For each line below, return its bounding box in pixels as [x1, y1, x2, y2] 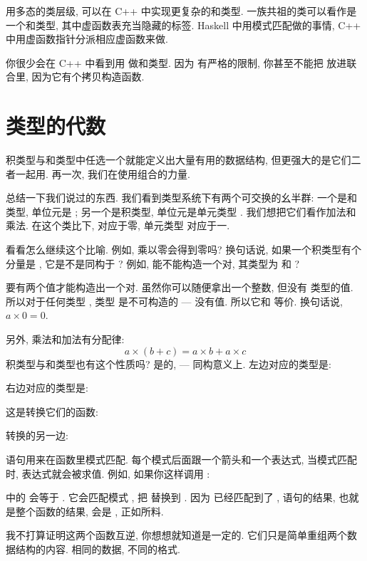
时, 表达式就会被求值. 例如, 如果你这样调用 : [6, 466, 210, 481]
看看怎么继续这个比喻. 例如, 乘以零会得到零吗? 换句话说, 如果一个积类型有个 [6, 242, 361, 257]
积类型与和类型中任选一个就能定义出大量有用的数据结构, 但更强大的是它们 [6, 152, 351, 167]
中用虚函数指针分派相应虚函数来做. [6, 31, 168, 46]
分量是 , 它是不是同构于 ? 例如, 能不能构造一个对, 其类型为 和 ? [6, 256, 300, 271]
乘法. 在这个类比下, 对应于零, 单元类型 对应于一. [6, 218, 230, 233]
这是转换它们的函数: [6, 404, 98, 419]
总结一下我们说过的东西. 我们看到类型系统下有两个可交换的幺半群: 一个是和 [6, 190, 358, 205]
